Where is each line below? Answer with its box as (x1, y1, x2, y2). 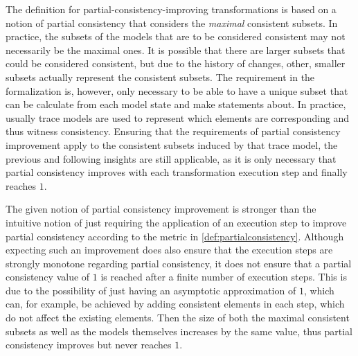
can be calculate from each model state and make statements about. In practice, (6, 97, 346, 112)
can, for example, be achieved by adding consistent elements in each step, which (6, 296, 345, 311)
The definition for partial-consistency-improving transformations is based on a (6, 2, 337, 16)
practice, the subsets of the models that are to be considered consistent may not (6, 29, 346, 44)
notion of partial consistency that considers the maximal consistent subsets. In (6, 15, 338, 30)
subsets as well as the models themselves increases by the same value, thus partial (6, 323, 353, 338)
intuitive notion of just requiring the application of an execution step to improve (6, 215, 347, 229)
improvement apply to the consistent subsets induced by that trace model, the (6, 137, 338, 152)
